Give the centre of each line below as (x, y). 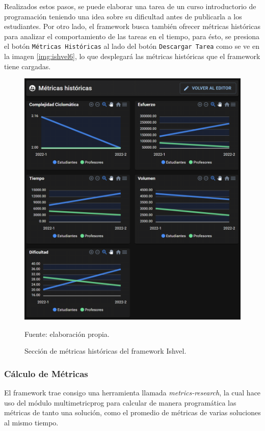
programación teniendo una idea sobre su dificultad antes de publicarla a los (123, 16)
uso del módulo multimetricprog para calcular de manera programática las (120, 402)
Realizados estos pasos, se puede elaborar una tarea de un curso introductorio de (130, 6)
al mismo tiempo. (31, 422)
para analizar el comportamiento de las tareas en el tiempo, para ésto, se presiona (132, 36)
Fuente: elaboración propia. (67, 334)
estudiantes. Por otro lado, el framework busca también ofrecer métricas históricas (132, 26)
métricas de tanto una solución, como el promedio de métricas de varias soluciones (132, 412)
